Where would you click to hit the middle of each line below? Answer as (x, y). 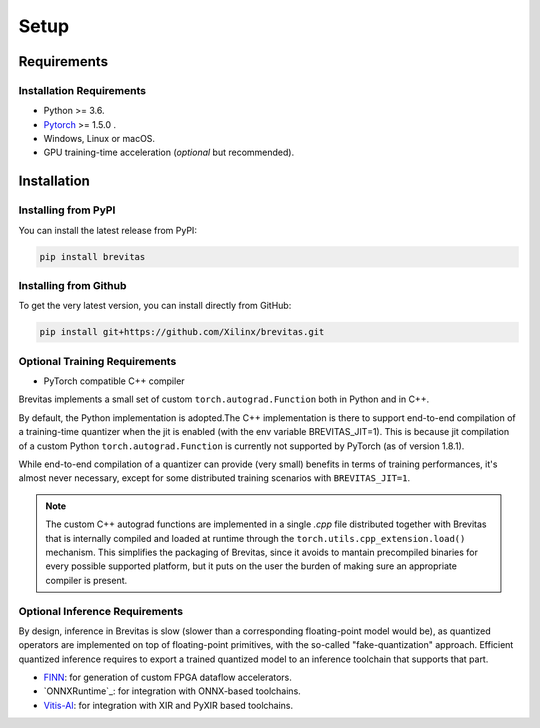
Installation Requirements (82, 90)
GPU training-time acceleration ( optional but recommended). (169, 152)
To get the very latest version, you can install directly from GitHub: (155, 306)
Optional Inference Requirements (101, 611)
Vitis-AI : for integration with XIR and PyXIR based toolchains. (168, 705)
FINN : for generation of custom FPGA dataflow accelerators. (167, 677)
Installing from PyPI (67, 210)
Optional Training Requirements (97, 361)
